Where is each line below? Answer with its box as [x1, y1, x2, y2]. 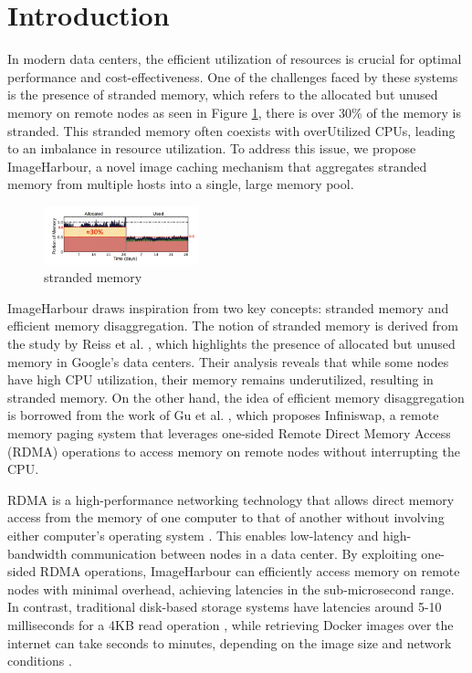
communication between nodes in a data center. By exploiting [71, 543, 417, 563]
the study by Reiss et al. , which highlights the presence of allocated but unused [7, 334, 456, 353]
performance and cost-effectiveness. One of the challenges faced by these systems [7, 67, 458, 86]
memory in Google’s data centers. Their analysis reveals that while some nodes [7, 352, 449, 371]
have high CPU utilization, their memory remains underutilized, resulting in [7, 370, 434, 389]
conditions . [7, 651, 72, 670]
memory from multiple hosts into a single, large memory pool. [7, 174, 354, 194]
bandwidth [7, 543, 68, 563]
